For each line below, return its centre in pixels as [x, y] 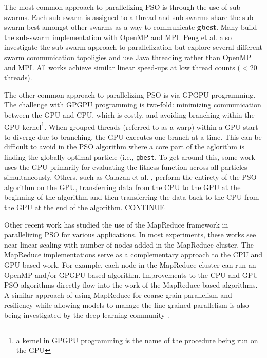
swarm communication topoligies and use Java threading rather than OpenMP [128, 57]
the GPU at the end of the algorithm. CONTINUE [84, 207]
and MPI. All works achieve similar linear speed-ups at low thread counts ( [122, 67]
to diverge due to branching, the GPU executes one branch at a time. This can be [133, 136]
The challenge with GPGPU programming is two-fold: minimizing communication [133, 105]
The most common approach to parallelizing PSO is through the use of [116, 7]
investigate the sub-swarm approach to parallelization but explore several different [133, 47]
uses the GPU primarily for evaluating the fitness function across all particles [126, 167]
